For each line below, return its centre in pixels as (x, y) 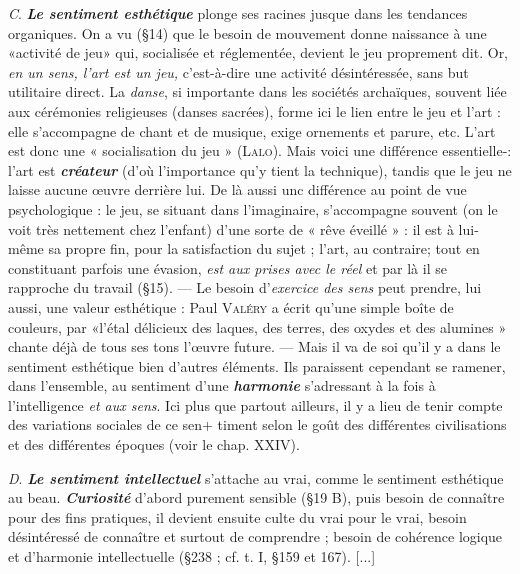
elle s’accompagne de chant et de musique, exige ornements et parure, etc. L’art (252, 130)
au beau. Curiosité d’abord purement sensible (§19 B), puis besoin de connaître (256, 497)
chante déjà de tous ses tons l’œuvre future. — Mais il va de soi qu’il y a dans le (254, 346)
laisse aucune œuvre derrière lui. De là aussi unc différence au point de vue (237, 189)
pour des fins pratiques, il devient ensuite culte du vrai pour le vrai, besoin (237, 516)
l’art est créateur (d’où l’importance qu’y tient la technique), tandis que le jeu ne (260, 169)
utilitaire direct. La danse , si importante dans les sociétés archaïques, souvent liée (257, 91)
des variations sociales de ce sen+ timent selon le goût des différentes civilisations (257, 424)
